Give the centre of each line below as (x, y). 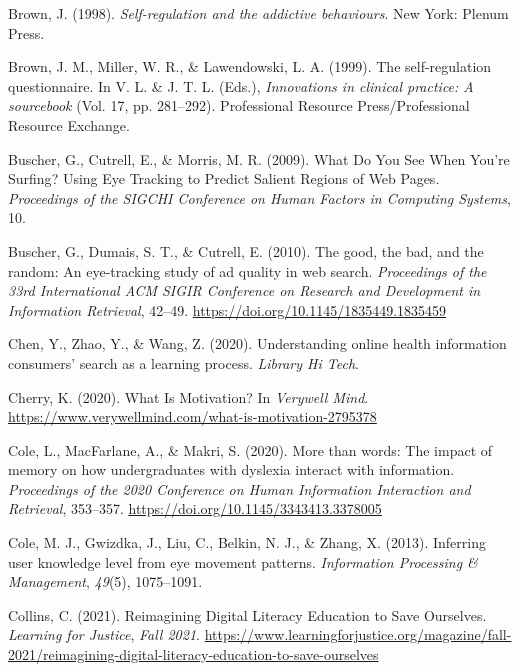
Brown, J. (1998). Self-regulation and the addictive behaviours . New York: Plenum (258, 13)
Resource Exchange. (69, 124)
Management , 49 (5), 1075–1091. (105, 581)
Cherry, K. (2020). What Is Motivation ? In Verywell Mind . (188, 396)
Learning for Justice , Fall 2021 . (104, 634)
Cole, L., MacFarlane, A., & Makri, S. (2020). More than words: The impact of (250, 449)
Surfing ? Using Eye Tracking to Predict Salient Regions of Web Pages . (224, 178)
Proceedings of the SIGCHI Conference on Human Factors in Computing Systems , (259, 197)
